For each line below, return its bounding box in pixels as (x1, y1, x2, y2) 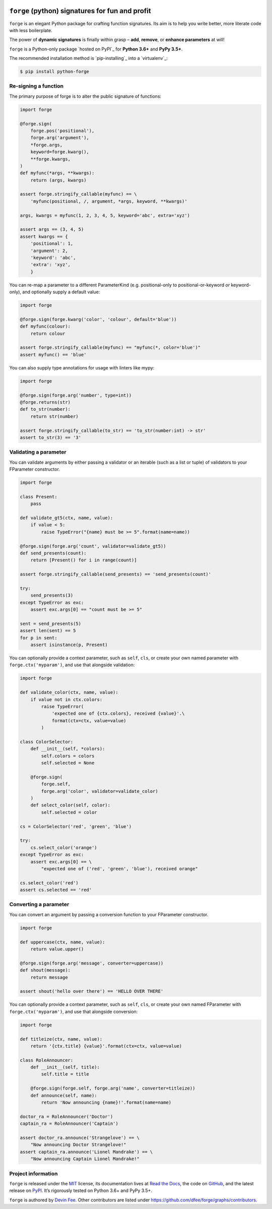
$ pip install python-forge (20, 69, 89, 75)
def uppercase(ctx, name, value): (20, 939, 105, 945)
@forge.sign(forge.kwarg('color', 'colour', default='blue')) (20, 316, 177, 322)
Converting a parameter (9, 901, 70, 908)
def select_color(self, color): (30, 802, 111, 808)
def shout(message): (20, 968, 71, 973)
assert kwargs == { (20, 233, 68, 239)
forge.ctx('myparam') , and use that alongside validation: (9, 662, 135, 668)
